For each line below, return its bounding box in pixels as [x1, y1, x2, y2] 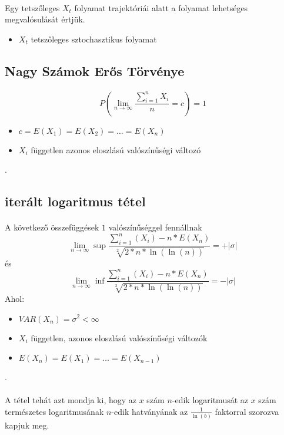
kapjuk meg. [5, 419, 49, 431]
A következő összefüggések [5, 221, 99, 233]
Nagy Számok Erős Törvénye [5, 61, 185, 80]
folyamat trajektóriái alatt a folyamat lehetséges [74, 1, 248, 14]
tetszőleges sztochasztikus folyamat [31, 32, 157, 45]
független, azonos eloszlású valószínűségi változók [31, 331, 208, 344]
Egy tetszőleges [5, 1, 60, 14]
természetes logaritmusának [5, 405, 104, 417]
